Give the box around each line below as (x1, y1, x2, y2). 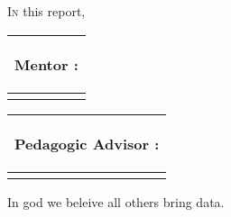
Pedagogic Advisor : (14, 132, 160, 154)
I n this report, (7, 2, 86, 20)
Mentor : (14, 53, 79, 75)
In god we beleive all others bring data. (7, 192, 225, 211)
